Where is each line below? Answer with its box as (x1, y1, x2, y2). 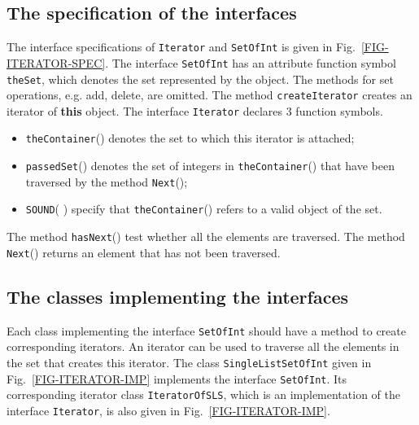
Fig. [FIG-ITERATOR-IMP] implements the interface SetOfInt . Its (7, 370, 347, 387)
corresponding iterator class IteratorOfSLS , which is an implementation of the (7, 386, 400, 403)
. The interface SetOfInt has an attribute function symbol (105, 54, 396, 71)
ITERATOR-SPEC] (7, 54, 106, 71)
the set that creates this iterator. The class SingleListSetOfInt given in (7, 353, 372, 370)
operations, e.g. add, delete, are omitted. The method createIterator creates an (7, 86, 412, 103)
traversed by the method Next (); (25, 173, 188, 190)
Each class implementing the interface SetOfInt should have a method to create (7, 322, 406, 339)
